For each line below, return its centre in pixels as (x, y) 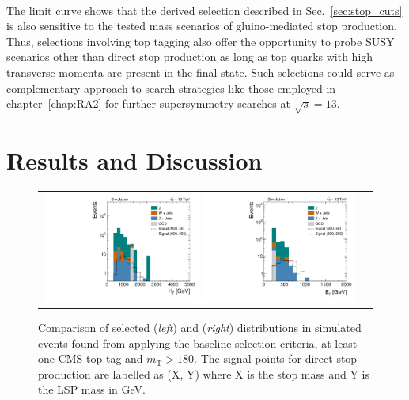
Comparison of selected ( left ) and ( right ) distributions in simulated (200, 328)
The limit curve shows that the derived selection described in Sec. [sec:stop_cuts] (204, 10)
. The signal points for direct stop (276, 358)
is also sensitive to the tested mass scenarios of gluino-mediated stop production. (202, 26)
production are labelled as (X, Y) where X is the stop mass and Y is (204, 373)
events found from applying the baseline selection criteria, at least (198, 343)
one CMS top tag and (91, 358)
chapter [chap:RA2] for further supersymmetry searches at (148, 103)
